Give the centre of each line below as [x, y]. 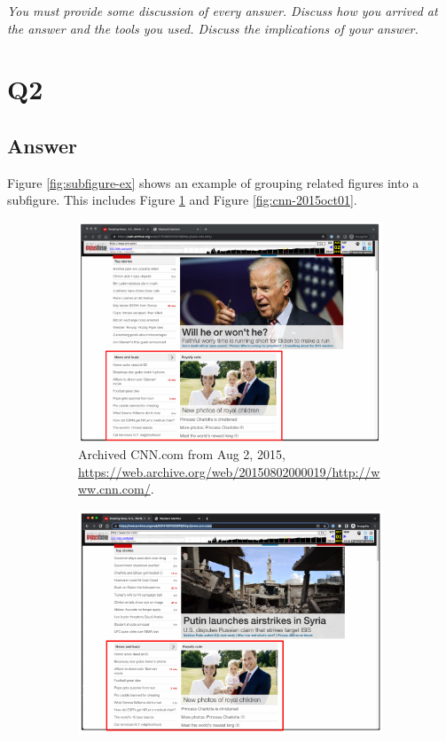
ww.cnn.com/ [114, 489]
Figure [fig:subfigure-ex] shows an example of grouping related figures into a [213, 182]
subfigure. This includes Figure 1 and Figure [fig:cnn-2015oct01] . [182, 200]
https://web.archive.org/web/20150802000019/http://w [229, 471]
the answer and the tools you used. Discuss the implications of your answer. [213, 28]
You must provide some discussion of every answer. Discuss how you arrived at [223, 11]
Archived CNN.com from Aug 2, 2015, [182, 454]
